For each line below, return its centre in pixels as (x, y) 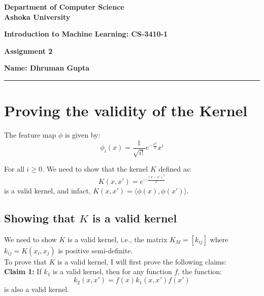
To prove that (26, 261)
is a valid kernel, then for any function (112, 271)
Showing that (40, 218)
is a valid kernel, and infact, (47, 191)
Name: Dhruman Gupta (47, 68)
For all (14, 169)
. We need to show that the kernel (95, 169)
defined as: (175, 169)
